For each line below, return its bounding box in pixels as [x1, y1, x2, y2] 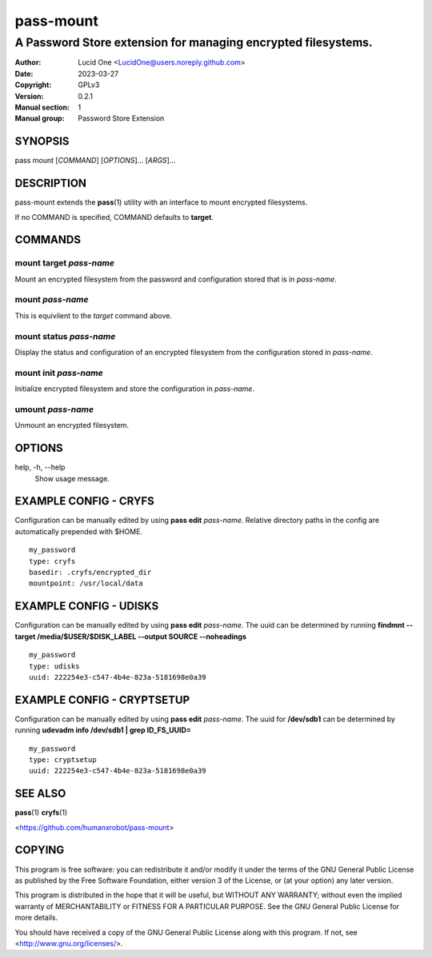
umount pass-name [14, 404, 94, 415]
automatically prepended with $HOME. [14, 526, 143, 536]
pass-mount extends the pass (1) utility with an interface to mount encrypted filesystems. [14, 198, 308, 207]
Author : [14, 58, 42, 67]
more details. [14, 912, 58, 923]
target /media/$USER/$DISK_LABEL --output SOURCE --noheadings [14, 632, 247, 641]
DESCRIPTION [14, 177, 87, 190]
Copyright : [14, 80, 52, 90]
